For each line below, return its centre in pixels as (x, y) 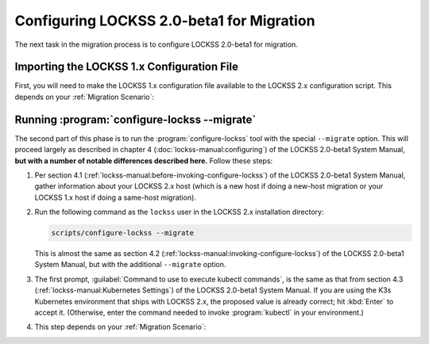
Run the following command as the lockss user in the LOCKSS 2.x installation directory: (179, 212)
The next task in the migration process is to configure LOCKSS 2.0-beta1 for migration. (156, 44)
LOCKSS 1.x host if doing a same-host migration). (115, 197)
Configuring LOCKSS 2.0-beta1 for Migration (165, 21)
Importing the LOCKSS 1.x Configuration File (126, 67)
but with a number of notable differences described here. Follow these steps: (144, 161)
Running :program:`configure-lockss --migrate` (135, 119)
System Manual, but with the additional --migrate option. (130, 265)
